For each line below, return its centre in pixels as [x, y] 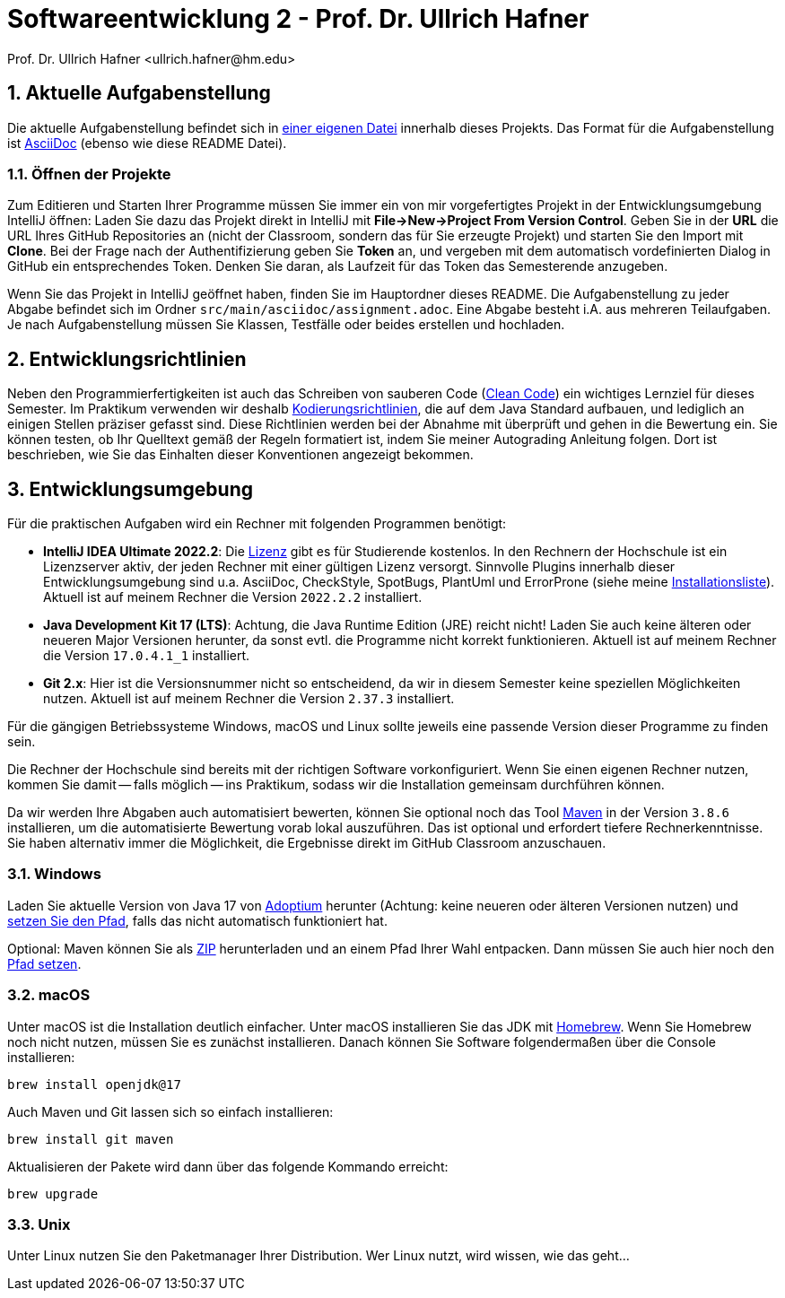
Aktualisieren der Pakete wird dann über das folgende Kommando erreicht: [228, 1166]
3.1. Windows [54, 874]
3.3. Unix [39, 1224]
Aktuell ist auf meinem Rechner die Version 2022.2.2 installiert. [233, 597]
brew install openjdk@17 [94, 1084]
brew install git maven [91, 1139]
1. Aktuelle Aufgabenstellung [139, 93]
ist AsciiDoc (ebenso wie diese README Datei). [147, 143]
